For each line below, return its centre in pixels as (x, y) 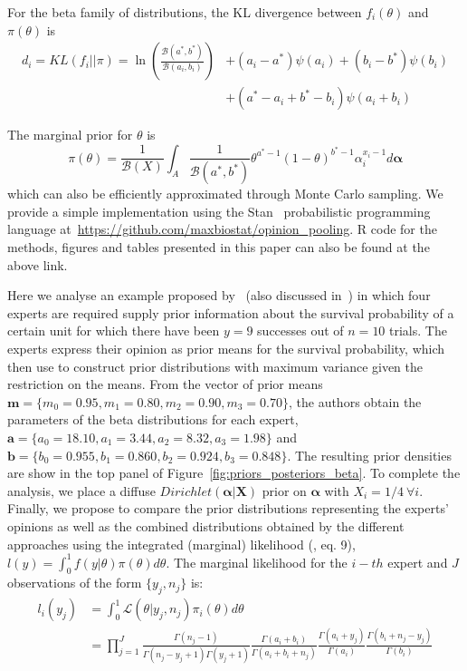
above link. (38, 264)
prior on (284, 490)
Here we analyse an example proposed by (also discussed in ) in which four (219, 295)
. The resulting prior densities (369, 455)
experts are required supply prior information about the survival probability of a (231, 312)
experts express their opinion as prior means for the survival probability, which (226, 349)
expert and (418, 562)
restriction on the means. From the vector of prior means (165, 384)
